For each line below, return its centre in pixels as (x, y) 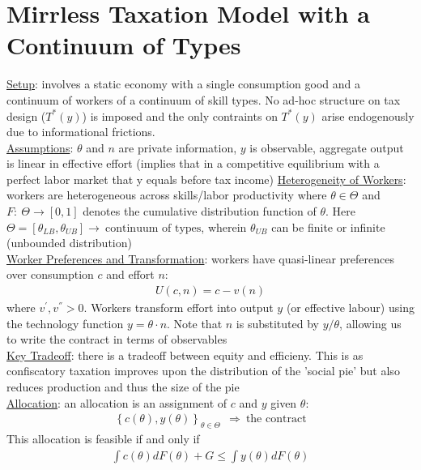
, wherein (224, 226)
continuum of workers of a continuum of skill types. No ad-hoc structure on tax (204, 99)
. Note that (195, 323)
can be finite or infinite (328, 226)
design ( (26, 115)
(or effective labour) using (350, 308)
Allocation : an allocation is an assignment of (117, 402)
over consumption (50, 274)
